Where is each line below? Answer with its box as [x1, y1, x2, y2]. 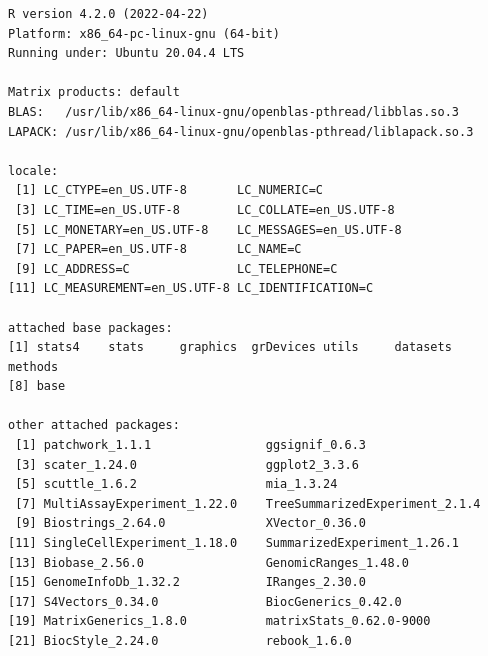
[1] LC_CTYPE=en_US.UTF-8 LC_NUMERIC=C [15, 183, 323, 198]
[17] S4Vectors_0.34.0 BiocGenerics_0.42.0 [8, 594, 402, 609]
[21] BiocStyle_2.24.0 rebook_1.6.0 [8, 634, 352, 648]
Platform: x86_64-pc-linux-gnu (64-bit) [8, 26, 281, 41]
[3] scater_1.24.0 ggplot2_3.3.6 [15, 457, 359, 472]
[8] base [8, 379, 66, 394]
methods [8, 359, 59, 374]
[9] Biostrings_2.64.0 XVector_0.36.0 [15, 516, 366, 531]
